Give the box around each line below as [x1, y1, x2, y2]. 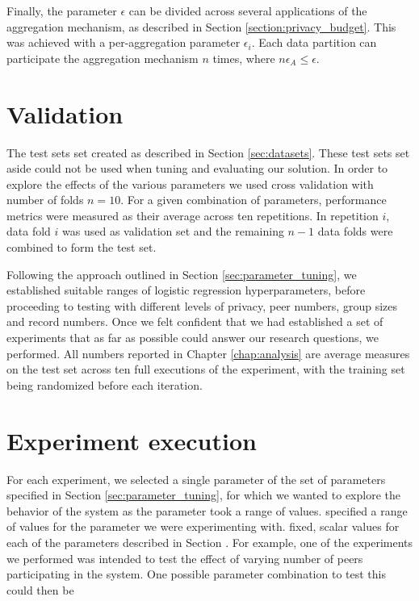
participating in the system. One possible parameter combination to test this [6, 566, 386, 582]
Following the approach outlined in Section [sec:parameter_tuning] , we [6, 265, 357, 282]
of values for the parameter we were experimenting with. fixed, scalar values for [6, 518, 400, 535]
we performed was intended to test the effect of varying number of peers [6, 549, 363, 566]
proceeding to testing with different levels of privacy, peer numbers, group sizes [6, 297, 397, 314]
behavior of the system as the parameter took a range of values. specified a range [6, 502, 408, 519]
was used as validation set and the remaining [62, 223, 284, 240]
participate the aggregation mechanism [6, 49, 199, 66]
